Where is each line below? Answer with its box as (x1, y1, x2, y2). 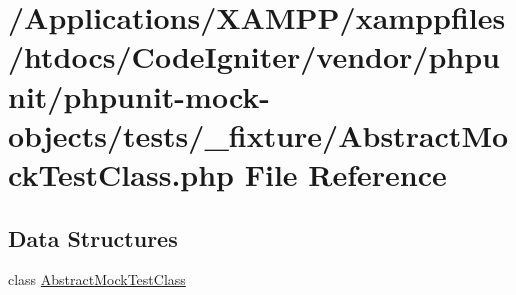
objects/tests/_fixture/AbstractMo (8, 114, 509, 155)
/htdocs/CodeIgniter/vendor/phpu (8, 36, 500, 77)
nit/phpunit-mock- (8, 75, 271, 116)
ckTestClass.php (8, 153, 234, 194)
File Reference (244, 153, 447, 194)
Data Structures (8, 222, 178, 253)
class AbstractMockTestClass (8, 269, 186, 290)
